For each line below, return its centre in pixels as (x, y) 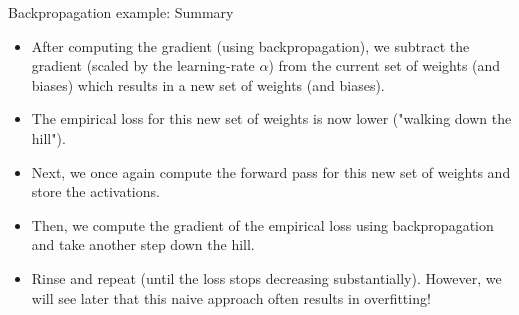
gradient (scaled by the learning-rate (143, 65)
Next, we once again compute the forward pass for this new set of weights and (271, 171)
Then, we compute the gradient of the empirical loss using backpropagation (262, 224)
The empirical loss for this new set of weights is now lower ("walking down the (271, 118)
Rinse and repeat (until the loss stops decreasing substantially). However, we (266, 277)
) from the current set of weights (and (384, 65)
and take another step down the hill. (143, 244)
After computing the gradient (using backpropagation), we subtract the (250, 45)
